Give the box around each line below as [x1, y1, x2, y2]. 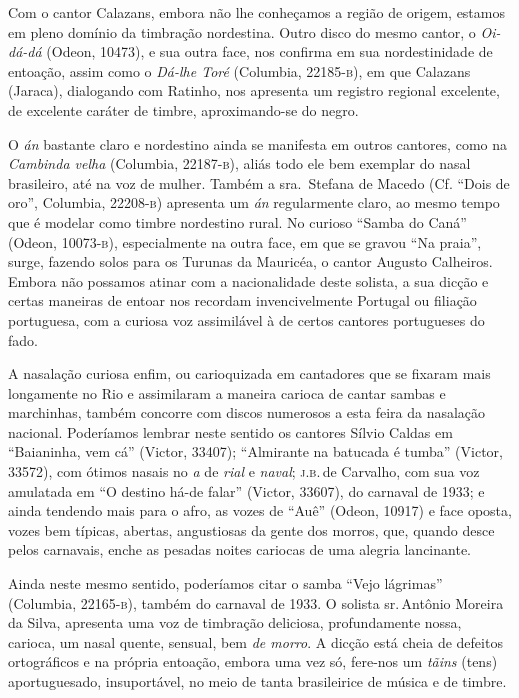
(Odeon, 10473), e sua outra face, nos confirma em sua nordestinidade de [46, 41, 493, 62]
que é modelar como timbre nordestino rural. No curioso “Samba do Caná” [8, 211, 467, 232]
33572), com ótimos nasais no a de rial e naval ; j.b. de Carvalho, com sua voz [8, 461, 480, 482]
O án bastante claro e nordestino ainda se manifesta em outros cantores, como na [8, 133, 507, 154]
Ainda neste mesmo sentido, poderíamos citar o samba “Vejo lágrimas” [8, 573, 443, 594]
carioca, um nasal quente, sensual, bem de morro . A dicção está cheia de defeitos [8, 631, 503, 652]
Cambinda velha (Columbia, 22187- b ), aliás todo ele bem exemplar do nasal [8, 153, 471, 174]
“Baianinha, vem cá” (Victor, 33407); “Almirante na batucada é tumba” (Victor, [8, 441, 503, 462]
